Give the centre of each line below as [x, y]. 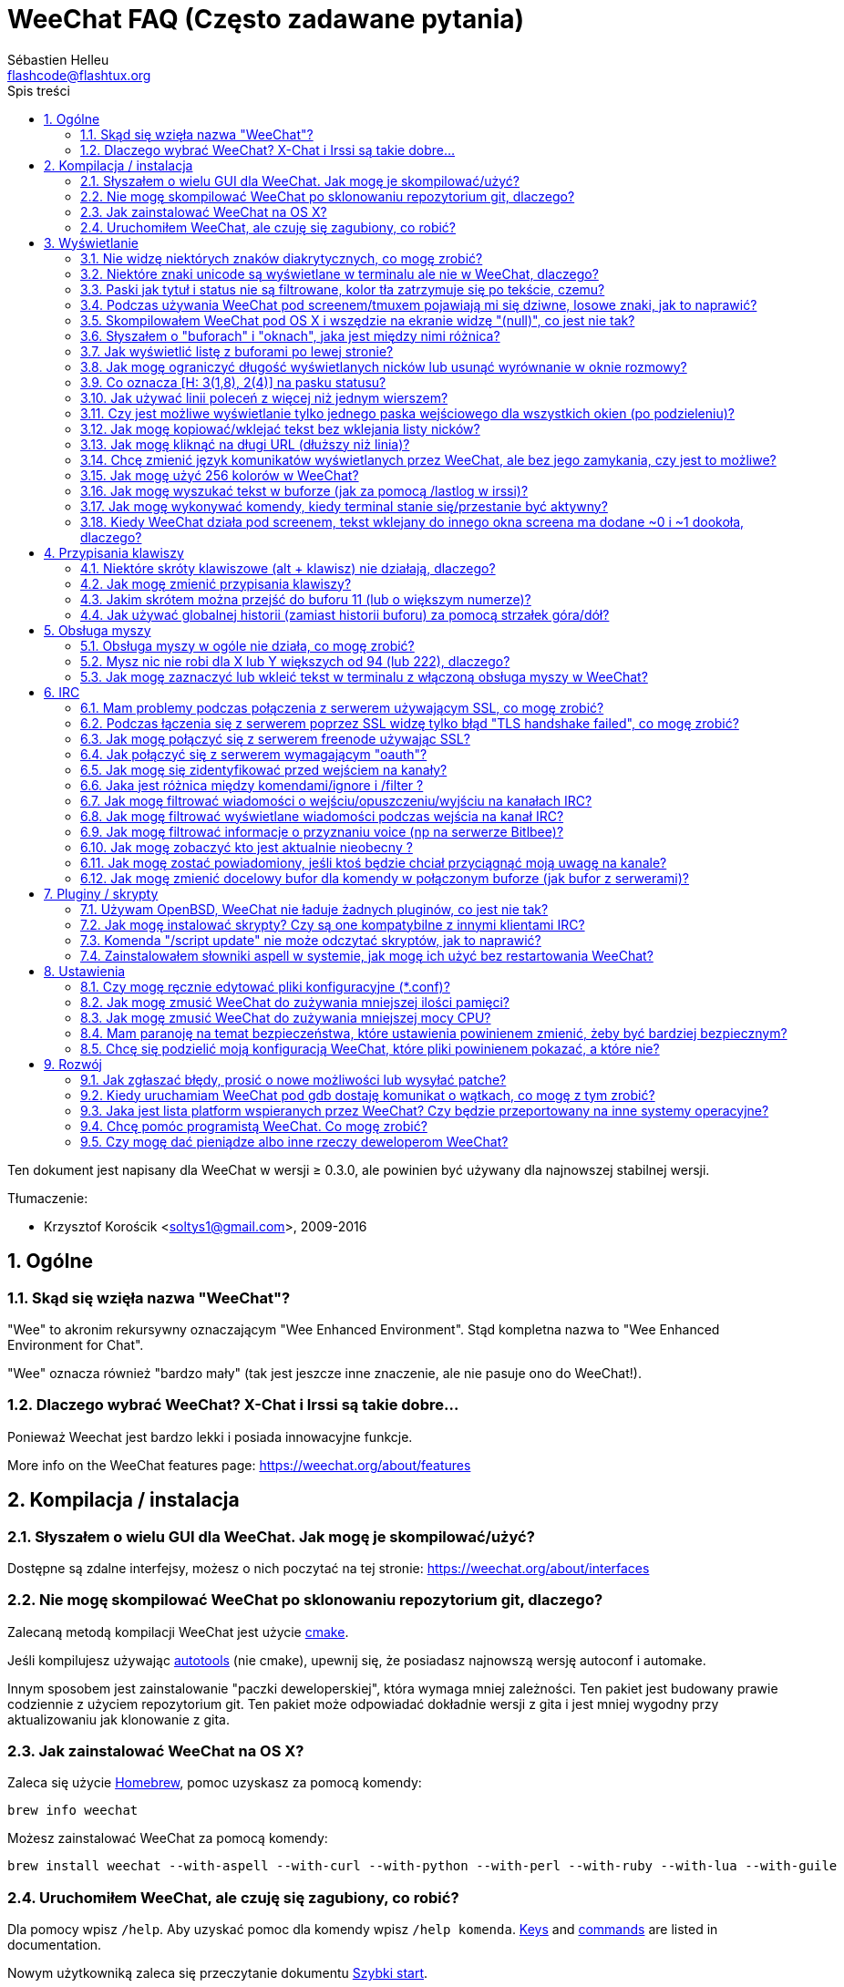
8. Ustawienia [85, 971]
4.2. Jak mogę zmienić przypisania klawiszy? [216, 583]
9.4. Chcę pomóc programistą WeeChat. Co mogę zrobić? [254, 1126]
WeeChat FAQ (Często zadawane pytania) [266, 19]
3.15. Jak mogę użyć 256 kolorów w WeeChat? [220, 475]
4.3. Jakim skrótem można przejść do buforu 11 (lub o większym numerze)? [306, 599]
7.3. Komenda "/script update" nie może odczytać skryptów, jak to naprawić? [311, 940]
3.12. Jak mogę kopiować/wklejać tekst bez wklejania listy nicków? [280, 428]
